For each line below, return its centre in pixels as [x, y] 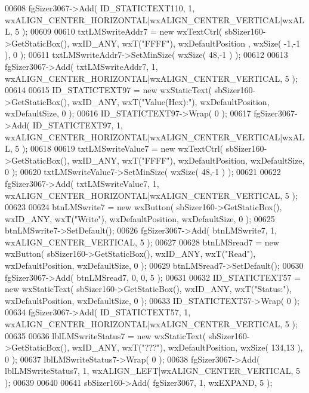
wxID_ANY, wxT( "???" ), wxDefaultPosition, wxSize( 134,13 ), [187, 347]
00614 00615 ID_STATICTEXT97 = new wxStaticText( [108, 90]
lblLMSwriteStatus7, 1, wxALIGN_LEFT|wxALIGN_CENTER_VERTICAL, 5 [153, 371]
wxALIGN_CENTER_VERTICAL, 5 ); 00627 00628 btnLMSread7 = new [142, 242]
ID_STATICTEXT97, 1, [78, 125]
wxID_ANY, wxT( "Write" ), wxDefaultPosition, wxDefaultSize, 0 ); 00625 [140, 218]
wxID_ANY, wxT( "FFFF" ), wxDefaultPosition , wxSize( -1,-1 [186, 43]
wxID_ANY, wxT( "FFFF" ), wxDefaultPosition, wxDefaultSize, [188, 160]
